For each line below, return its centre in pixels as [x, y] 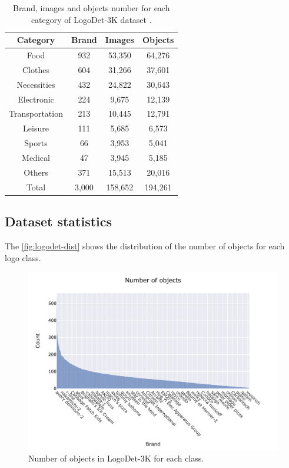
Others [36, 172]
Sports [36, 143]
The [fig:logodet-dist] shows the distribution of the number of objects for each [145, 245]
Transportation [36, 113]
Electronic [36, 99]
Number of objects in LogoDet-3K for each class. [116, 458]
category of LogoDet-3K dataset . [91, 19]
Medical [36, 157]
